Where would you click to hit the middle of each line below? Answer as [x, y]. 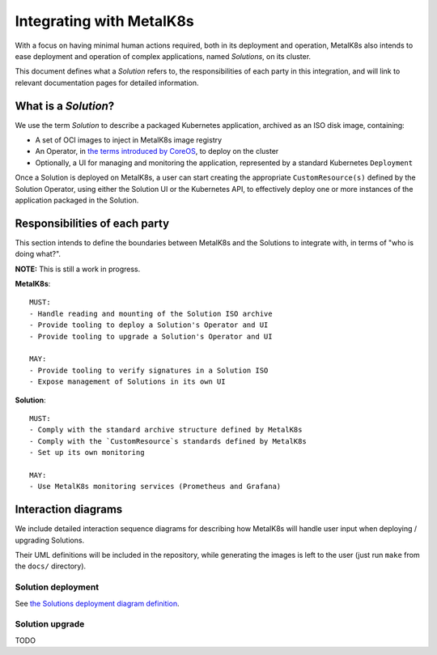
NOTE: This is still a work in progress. [78, 269]
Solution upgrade [50, 624]
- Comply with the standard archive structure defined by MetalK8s [166, 430]
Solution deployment [57, 587]
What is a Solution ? [65, 106]
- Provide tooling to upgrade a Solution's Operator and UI [151, 336]
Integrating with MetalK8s [104, 21]
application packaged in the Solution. [77, 200]
